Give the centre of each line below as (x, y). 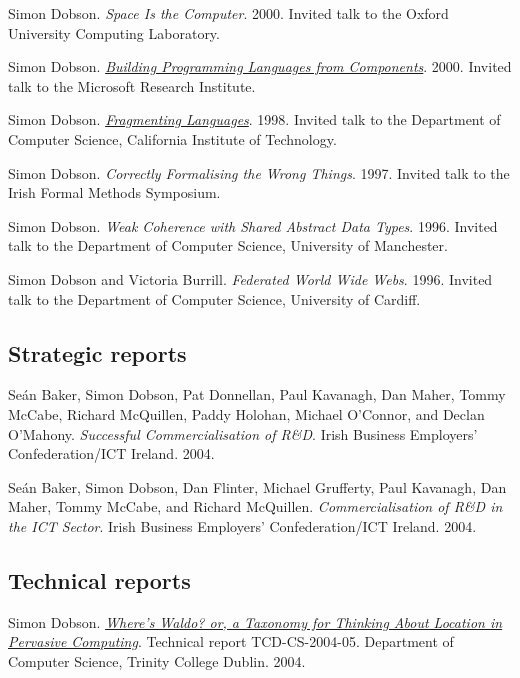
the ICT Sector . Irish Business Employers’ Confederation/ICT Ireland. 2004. (242, 525)
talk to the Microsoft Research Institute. (132, 85)
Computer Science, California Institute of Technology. (172, 138)
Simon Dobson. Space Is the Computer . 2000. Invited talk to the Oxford (228, 13)
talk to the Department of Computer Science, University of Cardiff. (214, 298)
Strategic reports (97, 352)
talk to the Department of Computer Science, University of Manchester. (228, 245)
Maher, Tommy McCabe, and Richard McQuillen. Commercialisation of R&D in (255, 506)
